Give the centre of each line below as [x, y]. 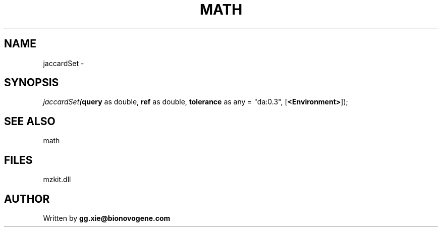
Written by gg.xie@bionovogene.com [107, 218]
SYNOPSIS [32, 83]
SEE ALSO [30, 121]
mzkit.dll [57, 180]
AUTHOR [27, 199]
